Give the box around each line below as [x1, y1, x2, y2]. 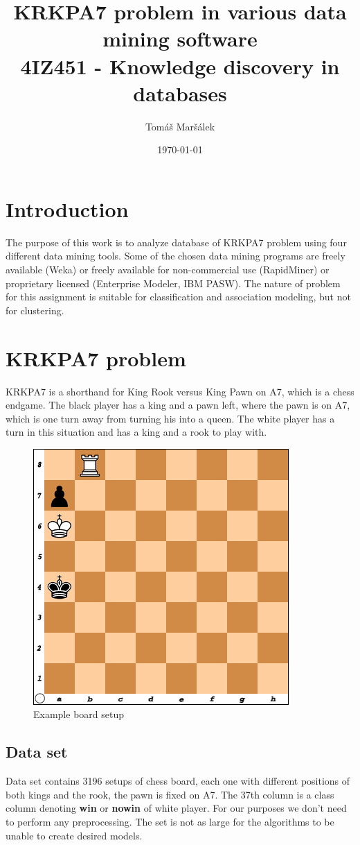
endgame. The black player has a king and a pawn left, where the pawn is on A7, [6, 398, 350, 412]
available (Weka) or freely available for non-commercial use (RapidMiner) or [6, 262, 330, 276]
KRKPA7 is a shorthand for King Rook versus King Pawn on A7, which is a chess [6, 384, 354, 398]
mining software [102, 24, 258, 53]
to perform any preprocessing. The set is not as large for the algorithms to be [6, 814, 334, 829]
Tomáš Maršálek [145, 119, 215, 133]
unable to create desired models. [6, 828, 143, 842]
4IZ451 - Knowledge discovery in [20, 51, 340, 80]
